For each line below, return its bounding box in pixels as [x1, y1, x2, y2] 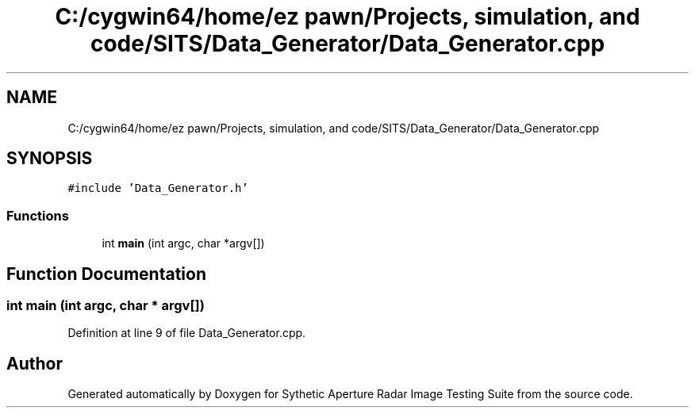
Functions [6, 207, 69, 224]
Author [6, 353, 63, 374]
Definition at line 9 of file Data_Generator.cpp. [67, 326, 306, 340]
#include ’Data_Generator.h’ [67, 182, 248, 195]
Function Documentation [6, 263, 206, 284]
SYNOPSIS [6, 148, 93, 169]
